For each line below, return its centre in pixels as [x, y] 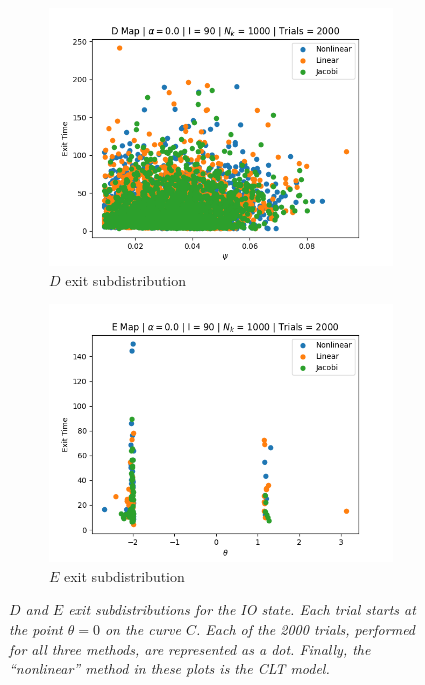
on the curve [142, 628]
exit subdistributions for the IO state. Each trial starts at [242, 609]
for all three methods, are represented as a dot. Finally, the [190, 648]
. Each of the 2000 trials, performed [306, 628]
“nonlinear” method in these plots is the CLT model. [169, 668]
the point [36, 628]
